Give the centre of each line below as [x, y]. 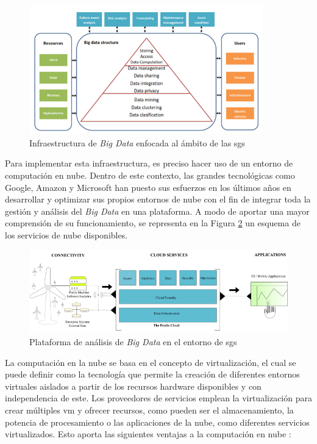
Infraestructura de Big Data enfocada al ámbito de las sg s [137, 142]
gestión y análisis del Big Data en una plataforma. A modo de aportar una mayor [157, 211]
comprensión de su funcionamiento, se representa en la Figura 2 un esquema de [153, 223]
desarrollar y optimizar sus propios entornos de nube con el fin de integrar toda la [158, 199]
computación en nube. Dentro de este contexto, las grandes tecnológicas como [150, 175]
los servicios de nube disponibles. [66, 235]
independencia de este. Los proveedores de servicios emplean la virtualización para [158, 398]
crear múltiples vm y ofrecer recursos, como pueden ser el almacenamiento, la [149, 410]
